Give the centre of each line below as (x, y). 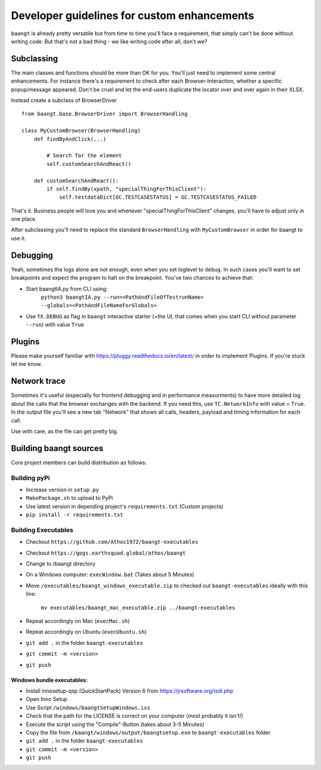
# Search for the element (84, 156)
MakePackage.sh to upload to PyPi (69, 498)
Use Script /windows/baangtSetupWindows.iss (88, 708)
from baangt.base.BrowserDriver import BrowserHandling (105, 114)
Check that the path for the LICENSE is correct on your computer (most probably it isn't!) (135, 716)
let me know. (26, 364)
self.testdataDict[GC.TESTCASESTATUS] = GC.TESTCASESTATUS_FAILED (158, 197)
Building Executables (42, 530)
